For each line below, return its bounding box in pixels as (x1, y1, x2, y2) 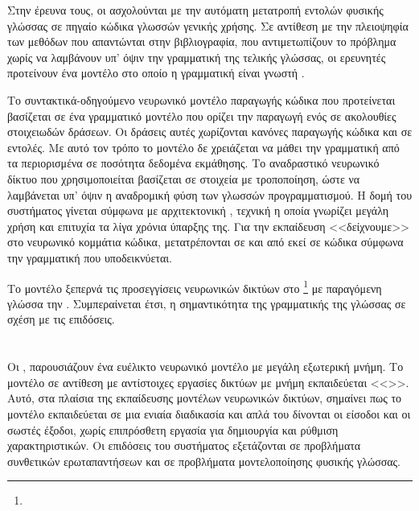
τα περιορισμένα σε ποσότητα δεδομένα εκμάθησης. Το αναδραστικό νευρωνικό (7, 155, 380, 171)
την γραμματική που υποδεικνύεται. (7, 249, 172, 266)
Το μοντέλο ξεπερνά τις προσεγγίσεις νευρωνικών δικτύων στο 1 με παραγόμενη (7, 277, 382, 296)
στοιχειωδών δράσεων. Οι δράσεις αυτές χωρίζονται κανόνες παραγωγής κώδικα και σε (7, 123, 413, 140)
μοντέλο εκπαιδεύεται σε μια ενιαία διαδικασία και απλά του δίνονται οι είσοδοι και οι (7, 405, 411, 422)
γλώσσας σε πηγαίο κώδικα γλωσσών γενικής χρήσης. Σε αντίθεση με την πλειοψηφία (7, 17, 409, 34)
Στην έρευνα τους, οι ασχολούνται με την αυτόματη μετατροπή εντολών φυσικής (7, 2, 384, 18)
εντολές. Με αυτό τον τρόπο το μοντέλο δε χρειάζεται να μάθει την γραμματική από (7, 138, 400, 155)
